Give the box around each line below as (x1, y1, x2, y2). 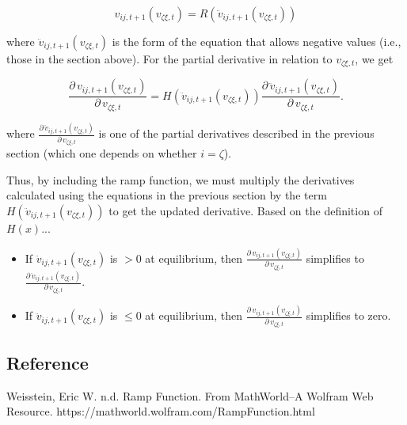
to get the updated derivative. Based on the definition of (108, 202, 382, 218)
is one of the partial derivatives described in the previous (98, 125, 375, 142)
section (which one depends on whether (6, 145, 197, 161)
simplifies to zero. (306, 307, 391, 324)
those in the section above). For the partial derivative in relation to (6, 51, 333, 66)
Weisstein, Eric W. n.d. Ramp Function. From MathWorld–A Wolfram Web (6, 387, 374, 404)
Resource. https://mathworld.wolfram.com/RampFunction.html (6, 403, 315, 419)
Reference (6, 350, 89, 374)
